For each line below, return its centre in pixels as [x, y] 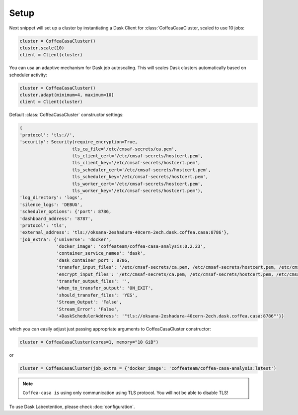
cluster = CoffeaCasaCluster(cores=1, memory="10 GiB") [89, 342]
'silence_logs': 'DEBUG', [51, 205]
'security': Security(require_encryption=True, [78, 142]
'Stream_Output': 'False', [89, 302]
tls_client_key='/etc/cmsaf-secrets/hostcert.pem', [136, 163]
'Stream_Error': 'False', [88, 309]
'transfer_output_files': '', [93, 281]
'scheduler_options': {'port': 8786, [66, 212]
